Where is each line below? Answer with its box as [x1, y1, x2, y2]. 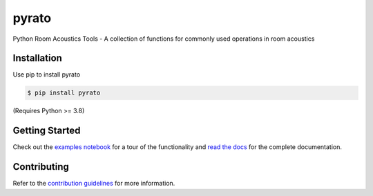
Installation [12, 52, 62, 64]
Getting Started [12, 125, 81, 137]
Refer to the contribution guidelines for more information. [12, 179, 175, 188]
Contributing [12, 161, 69, 173]
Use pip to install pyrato [12, 70, 81, 79]
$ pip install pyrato [27, 89, 101, 97]
